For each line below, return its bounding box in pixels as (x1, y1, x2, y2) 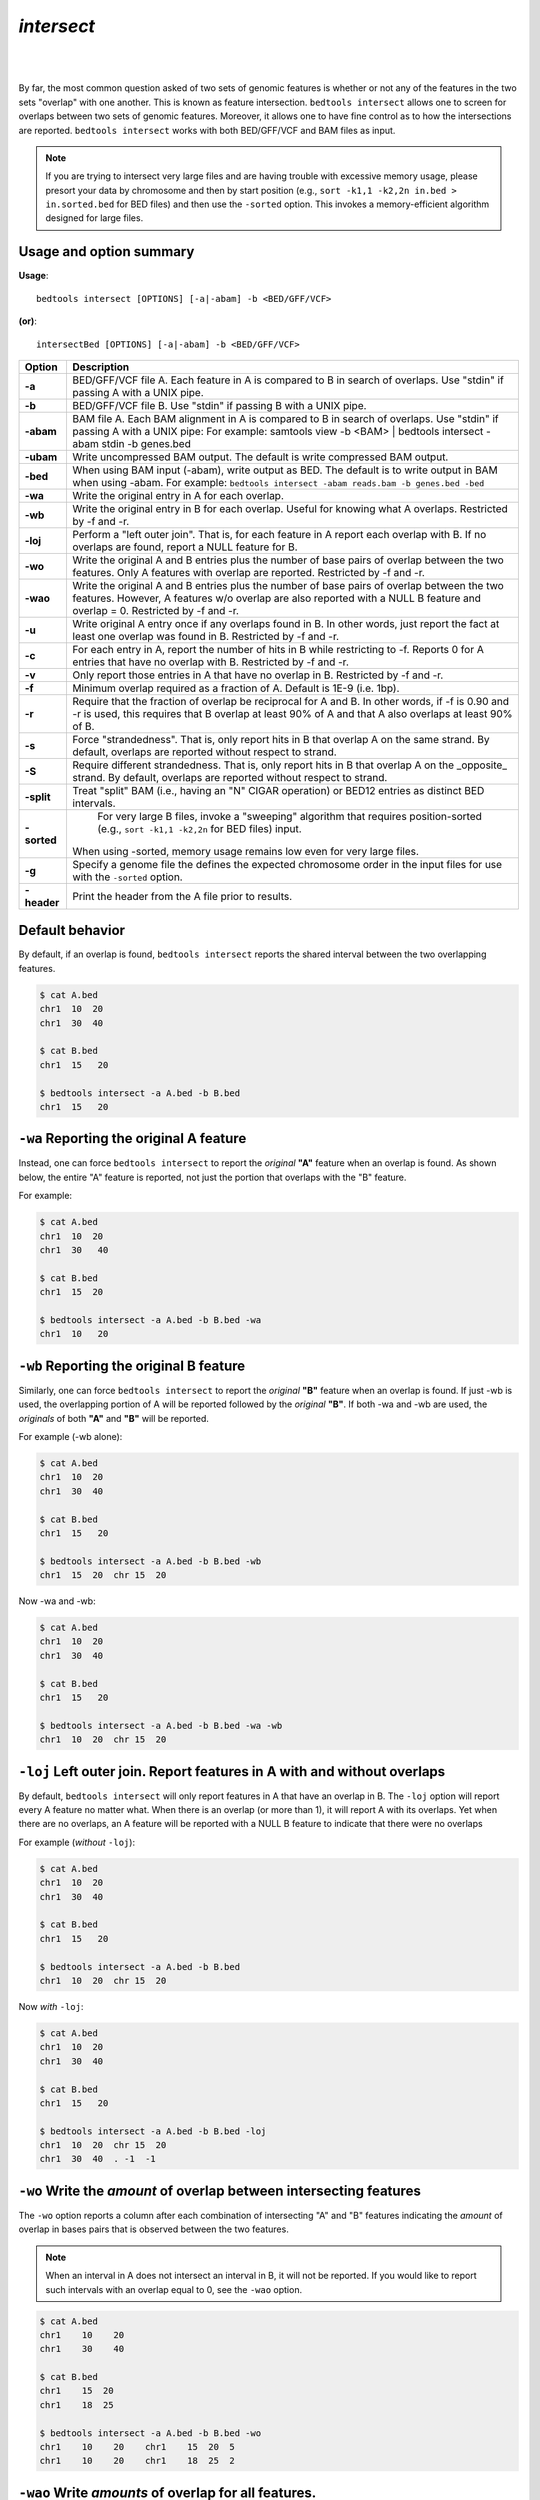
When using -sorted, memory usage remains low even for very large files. (72, 844, 420, 858)
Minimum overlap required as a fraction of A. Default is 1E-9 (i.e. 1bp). (72, 681, 400, 695)
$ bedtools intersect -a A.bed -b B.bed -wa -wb (39, 1720, 283, 1731)
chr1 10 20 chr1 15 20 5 (39, 2441, 235, 2453)
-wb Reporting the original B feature (18, 1357, 246, 1374)
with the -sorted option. (72, 870, 184, 884)
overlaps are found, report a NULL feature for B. (72, 540, 299, 554)
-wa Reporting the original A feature (18, 1130, 247, 1147)
